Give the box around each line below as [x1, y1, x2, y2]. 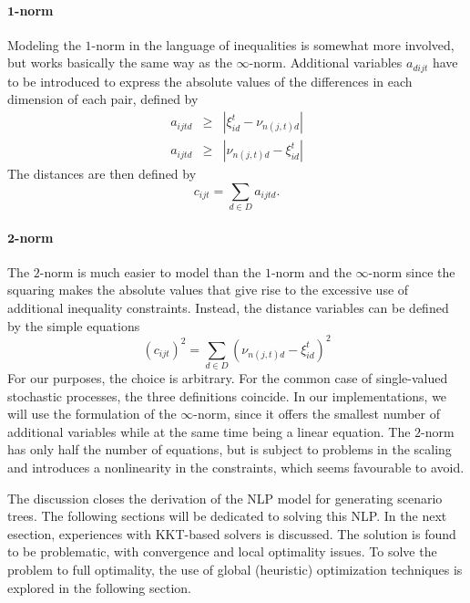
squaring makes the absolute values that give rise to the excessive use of [7, 280, 409, 299]
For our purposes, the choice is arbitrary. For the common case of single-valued [7, 369, 448, 388]
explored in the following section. [7, 577, 191, 597]
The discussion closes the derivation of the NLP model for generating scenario [7, 488, 443, 507]
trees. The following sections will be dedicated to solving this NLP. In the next [7, 506, 447, 525]
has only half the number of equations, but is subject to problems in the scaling [7, 440, 452, 459]
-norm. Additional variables [249, 53, 403, 72]
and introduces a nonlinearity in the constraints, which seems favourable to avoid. [7, 457, 465, 476]
